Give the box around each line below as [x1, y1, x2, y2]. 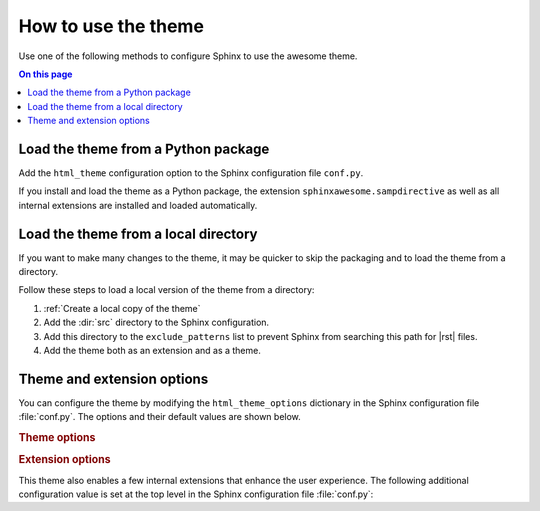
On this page [18, 68, 73, 80]
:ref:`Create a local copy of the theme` [43, 302, 201, 314]
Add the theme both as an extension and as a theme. [43, 345, 262, 357]
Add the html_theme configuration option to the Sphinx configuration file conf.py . [18, 167, 364, 179]
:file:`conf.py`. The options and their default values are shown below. [18, 411, 302, 423]
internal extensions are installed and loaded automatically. [18, 199, 258, 211]
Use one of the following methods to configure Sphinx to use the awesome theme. [18, 50, 358, 62]
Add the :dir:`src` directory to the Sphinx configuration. [43, 316, 270, 329]
